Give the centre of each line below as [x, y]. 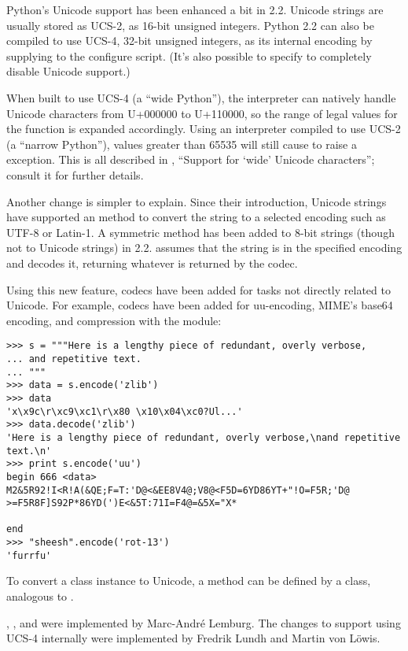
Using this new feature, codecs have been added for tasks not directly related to [198, 289]
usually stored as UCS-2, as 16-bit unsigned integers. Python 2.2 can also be [190, 25]
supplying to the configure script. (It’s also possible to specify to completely [189, 55]
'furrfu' [29, 555]
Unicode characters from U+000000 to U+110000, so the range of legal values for [202, 113]
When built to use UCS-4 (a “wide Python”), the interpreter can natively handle [201, 97]
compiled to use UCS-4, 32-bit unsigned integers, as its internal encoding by [189, 41]
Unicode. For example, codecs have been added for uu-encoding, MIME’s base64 [200, 305]
